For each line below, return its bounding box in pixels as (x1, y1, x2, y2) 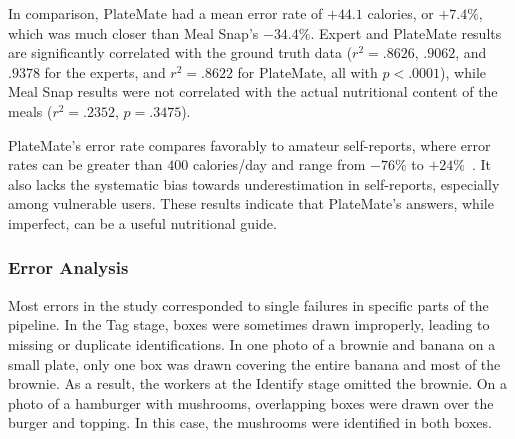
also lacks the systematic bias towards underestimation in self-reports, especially (8, 173, 500, 194)
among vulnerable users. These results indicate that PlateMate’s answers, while (8, 193, 494, 214)
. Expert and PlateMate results (310, 22, 502, 43)
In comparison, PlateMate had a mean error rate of (8, 3, 323, 23)
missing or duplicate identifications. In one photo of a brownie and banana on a (8, 333, 496, 354)
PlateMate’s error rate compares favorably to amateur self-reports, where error (8, 134, 491, 155)
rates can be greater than (8, 154, 163, 175)
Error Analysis (8, 255, 129, 280)
